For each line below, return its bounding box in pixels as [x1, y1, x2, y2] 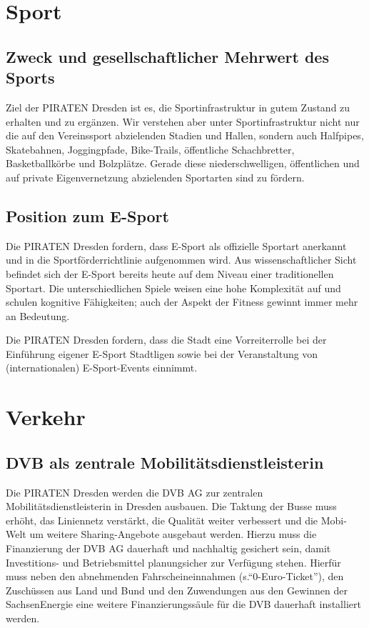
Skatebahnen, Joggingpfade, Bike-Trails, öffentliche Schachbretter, [6, 141, 295, 156]
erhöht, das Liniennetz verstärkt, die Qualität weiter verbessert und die [6, 512, 318, 527]
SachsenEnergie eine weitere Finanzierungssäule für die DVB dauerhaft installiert [6, 597, 361, 612]
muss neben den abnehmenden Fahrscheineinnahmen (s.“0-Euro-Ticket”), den [6, 569, 344, 584]
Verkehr [6, 402, 86, 432]
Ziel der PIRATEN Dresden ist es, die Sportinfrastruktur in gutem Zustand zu [6, 99, 350, 114]
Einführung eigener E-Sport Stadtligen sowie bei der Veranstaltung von [6, 346, 318, 361]
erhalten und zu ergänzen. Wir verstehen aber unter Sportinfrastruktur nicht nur [6, 114, 360, 129]
